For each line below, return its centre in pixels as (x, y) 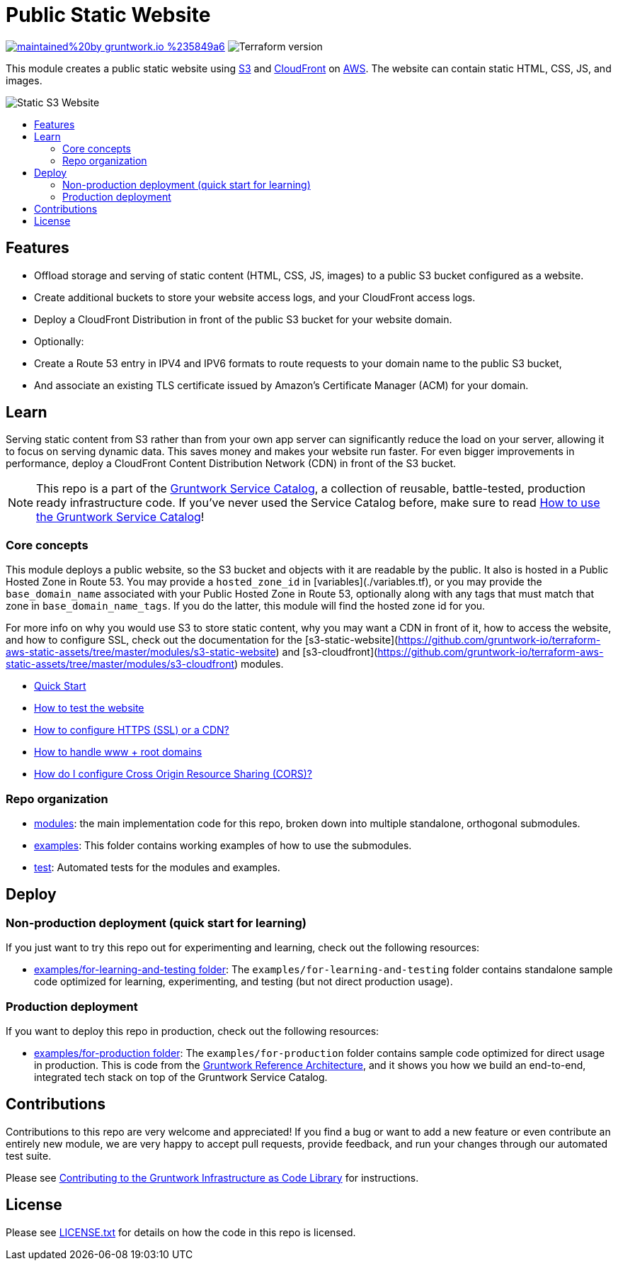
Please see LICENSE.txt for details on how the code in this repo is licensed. (181, 1232)
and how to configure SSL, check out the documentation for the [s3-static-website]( (202, 640)
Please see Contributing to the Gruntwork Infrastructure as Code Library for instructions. (212, 1177)
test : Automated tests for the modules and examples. (157, 867)
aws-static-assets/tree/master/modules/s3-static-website (141, 652)
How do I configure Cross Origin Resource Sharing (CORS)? (173, 774)
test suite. (29, 1155)
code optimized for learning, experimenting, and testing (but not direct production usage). (244, 982)
